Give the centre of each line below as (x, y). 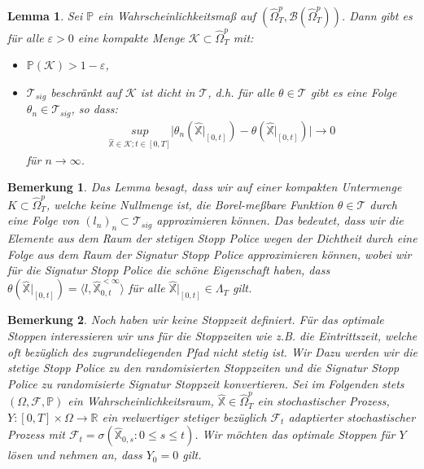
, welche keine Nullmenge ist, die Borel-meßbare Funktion (190, 204)
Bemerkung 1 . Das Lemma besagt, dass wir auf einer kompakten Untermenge (205, 187)
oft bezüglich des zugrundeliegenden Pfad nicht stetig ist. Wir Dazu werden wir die (212, 351)
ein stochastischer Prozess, (323, 401)
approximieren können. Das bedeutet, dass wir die (280, 220)
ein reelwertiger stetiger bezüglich (184, 416)
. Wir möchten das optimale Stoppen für (295, 434)
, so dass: (94, 109)
